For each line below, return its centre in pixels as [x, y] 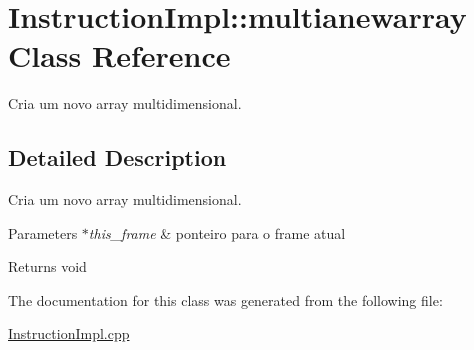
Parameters [43, 232]
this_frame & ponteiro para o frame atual [217, 232]
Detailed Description [117, 157]
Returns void [47, 266]
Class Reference [119, 55]
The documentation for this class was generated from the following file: [225, 299]
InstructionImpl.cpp [69, 333]
